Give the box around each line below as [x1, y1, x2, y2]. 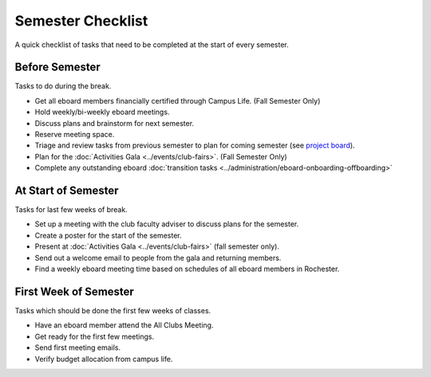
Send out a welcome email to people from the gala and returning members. [34, 253, 282, 262]
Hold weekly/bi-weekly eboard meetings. [34, 108, 170, 117]
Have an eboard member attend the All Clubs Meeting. [34, 320, 214, 330]
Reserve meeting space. [34, 130, 115, 139]
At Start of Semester [14, 184, 119, 197]
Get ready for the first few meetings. [34, 332, 155, 341]
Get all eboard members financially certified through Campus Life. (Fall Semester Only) [34, 96, 321, 105]
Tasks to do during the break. [14, 81, 112, 91]
